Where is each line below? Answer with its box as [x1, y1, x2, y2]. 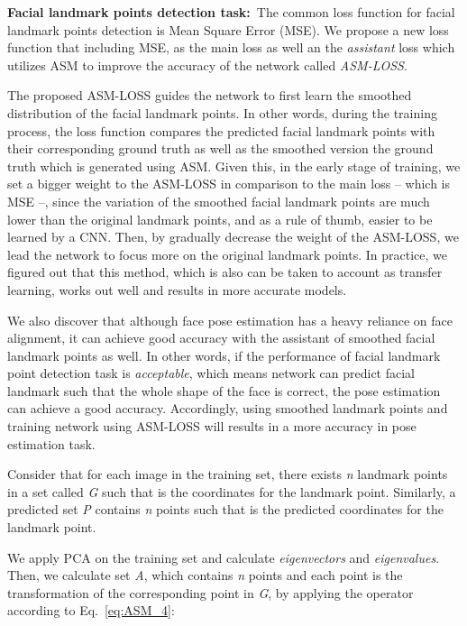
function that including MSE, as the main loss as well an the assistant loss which [7, 38, 455, 57]
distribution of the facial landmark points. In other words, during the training [7, 103, 437, 122]
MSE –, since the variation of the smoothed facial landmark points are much [7, 191, 430, 210]
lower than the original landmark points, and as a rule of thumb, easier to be [7, 209, 433, 228]
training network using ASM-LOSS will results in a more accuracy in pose [7, 417, 417, 436]
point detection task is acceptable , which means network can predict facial [7, 364, 415, 382]
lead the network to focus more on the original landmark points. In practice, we [7, 244, 448, 263]
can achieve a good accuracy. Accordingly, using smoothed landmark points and [7, 399, 448, 418]
